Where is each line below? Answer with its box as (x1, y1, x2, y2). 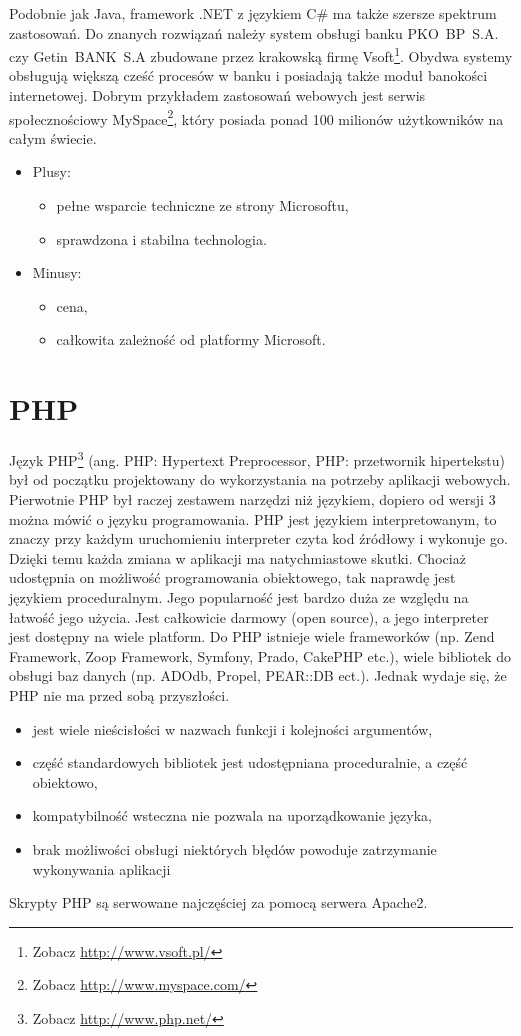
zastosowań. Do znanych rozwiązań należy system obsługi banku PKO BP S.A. (9, 22, 499, 43)
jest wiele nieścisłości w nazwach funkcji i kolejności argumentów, (32, 718, 433, 739)
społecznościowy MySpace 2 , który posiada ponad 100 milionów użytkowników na (9, 105, 504, 129)
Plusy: (32, 161, 71, 182)
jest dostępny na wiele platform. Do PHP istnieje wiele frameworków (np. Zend (9, 626, 495, 647)
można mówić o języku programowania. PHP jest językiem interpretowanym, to (9, 508, 497, 529)
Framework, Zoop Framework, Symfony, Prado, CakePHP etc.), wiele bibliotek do (9, 645, 512, 666)
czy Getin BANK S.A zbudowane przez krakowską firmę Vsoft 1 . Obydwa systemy (9, 43, 513, 66)
